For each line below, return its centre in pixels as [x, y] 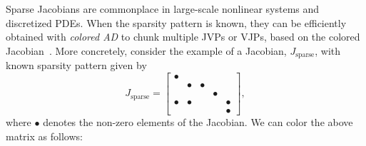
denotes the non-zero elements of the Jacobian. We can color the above [198, 121]
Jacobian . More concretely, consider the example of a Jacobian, [146, 50]
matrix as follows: [44, 136]
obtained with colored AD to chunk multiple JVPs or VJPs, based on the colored [183, 37]
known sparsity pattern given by [76, 65]
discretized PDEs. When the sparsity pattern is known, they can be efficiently [176, 22]
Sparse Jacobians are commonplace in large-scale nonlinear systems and [163, 9]
